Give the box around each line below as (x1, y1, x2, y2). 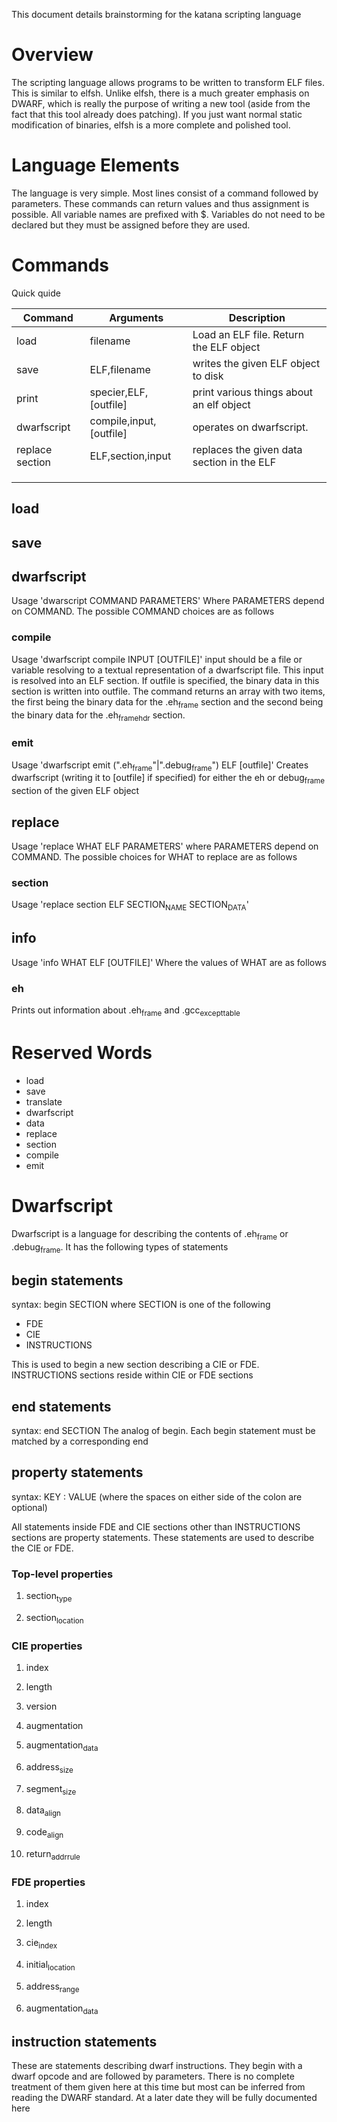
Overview (11, 44, 94, 66)
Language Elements (11, 154, 180, 177)
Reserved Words (11, 1042, 153, 1064)
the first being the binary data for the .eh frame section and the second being (11, 695, 324, 710)
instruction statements (11, 2033, 158, 2050)
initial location (25, 1958, 76, 1973)
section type (25, 1590, 73, 1604)
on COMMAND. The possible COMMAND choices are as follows (11, 605, 275, 618)
